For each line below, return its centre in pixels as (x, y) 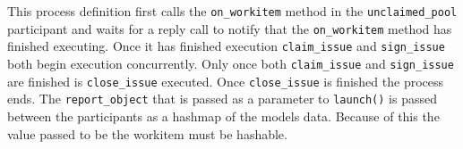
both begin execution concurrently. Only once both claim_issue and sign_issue (231, 63)
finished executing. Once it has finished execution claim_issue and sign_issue (226, 46)
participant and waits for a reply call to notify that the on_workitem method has (230, 28)
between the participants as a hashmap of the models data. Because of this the (223, 116)
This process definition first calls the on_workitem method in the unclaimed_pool (232, 11)
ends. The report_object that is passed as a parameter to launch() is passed (223, 99)
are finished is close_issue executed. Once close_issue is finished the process (226, 81)
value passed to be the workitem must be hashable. (147, 133)
